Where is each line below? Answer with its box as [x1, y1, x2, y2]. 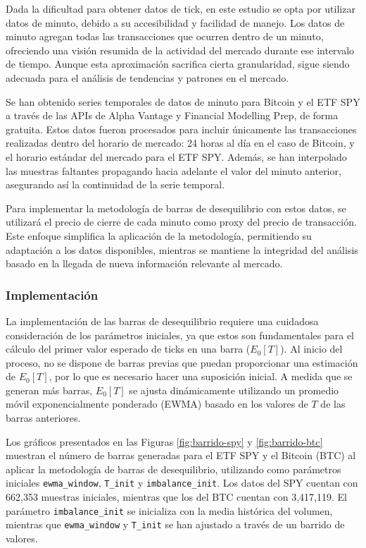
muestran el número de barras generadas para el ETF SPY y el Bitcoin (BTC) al [6, 448, 356, 463]
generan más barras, [6, 382, 93, 397]
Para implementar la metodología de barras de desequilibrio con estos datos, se [6, 200, 346, 215]
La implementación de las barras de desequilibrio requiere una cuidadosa [6, 313, 319, 328]
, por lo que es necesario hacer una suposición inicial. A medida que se [49, 369, 353, 384]
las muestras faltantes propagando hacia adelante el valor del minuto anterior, [6, 163, 341, 178]
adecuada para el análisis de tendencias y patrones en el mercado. [6, 70, 289, 85]
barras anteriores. [6, 410, 81, 425]
